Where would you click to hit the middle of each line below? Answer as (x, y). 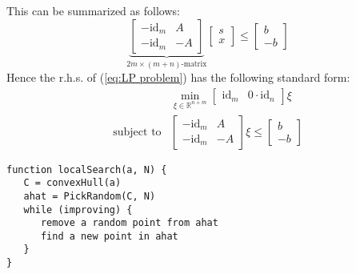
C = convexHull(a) (72, 183)
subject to (137, 132)
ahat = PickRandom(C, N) (90, 196)
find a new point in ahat (109, 236)
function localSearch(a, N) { (87, 169)
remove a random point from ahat (129, 223)
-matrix (194, 64)
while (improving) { (78, 210)
